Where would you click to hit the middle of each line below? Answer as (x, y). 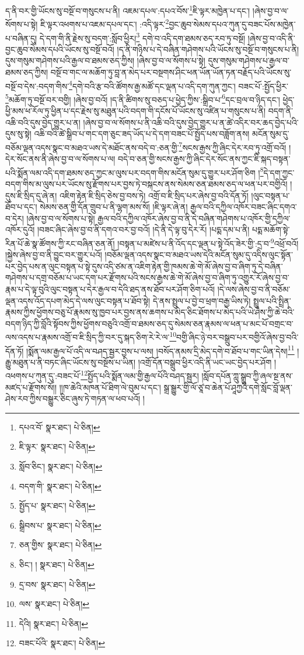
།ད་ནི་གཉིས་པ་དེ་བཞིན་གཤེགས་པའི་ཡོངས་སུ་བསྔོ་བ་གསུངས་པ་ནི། (208, 49)
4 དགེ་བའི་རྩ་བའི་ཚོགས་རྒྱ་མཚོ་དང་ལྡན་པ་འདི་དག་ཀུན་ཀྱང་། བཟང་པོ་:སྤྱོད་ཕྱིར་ (179, 85)
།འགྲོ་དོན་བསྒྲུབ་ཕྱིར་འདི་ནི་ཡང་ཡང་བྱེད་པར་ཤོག (205, 362)
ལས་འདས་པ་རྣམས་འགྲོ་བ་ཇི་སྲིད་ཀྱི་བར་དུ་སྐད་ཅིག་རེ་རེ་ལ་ (88, 337)
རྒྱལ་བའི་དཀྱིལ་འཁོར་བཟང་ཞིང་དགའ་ (244, 207)
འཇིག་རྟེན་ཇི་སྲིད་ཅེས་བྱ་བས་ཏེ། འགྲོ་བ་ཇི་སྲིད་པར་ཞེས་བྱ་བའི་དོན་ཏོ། (154, 195)
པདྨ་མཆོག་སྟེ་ (271, 230)
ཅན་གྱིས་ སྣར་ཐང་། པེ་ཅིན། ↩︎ (60, 545)
